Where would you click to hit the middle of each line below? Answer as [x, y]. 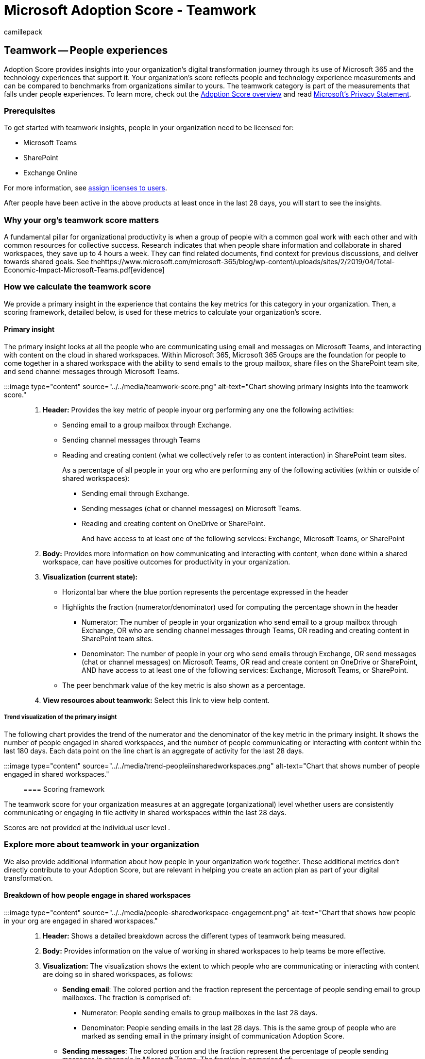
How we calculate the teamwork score [77, 287]
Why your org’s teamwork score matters [82, 220]
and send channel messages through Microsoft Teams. [92, 372]
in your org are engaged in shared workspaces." [81, 921]
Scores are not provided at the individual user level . [87, 827]
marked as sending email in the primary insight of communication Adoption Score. [213, 1036]
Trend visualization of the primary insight [60, 717]
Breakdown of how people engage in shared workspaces [97, 895]
